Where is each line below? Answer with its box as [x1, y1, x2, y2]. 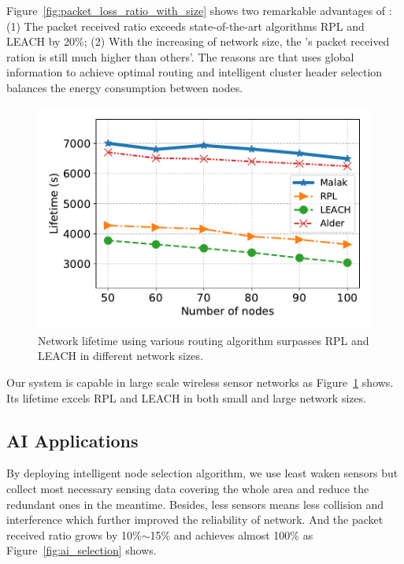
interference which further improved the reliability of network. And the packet [6, 511, 384, 528]
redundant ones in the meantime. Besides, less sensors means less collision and [6, 495, 384, 512]
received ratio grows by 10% [6, 526, 142, 543]
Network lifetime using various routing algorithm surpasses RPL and [38, 332, 369, 348]
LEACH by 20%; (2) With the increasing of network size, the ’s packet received [6, 33, 390, 50]
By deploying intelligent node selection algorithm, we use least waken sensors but [6, 465, 398, 481]
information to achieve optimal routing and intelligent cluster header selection [6, 64, 383, 80]
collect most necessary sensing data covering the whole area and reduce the [6, 480, 369, 496]
